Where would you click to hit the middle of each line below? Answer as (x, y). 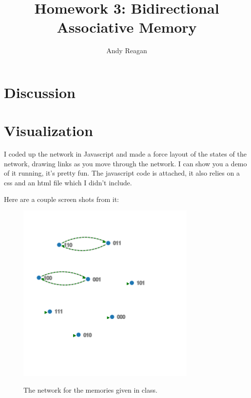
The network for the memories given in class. (90, 389)
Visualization (48, 130)
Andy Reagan (127, 50)
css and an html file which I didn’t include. (68, 182)
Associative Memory (127, 27)
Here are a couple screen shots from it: (62, 199)
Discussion (40, 92)
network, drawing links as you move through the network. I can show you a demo (125, 163)
